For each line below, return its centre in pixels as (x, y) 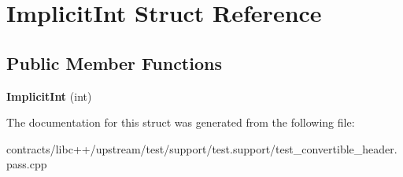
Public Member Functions (114, 63)
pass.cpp (27, 164)
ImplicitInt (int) (49, 96)
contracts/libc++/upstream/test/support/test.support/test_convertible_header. (202, 148)
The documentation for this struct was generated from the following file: (181, 122)
